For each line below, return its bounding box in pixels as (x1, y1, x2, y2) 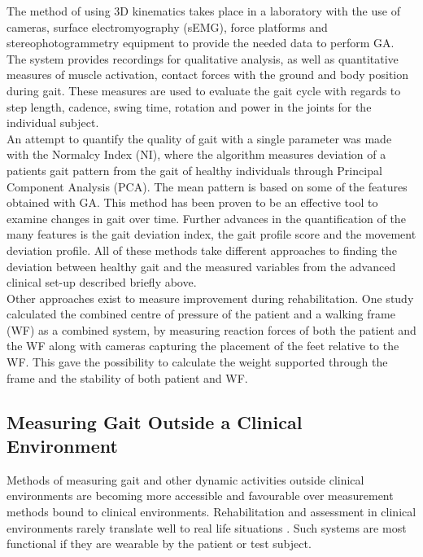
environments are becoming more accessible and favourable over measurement (7, 487, 394, 504)
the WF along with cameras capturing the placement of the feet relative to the (7, 337, 399, 354)
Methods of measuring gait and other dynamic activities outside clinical (7, 471, 364, 488)
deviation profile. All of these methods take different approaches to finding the (7, 241, 397, 258)
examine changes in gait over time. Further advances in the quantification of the (7, 209, 406, 226)
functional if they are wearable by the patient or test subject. (7, 535, 312, 552)
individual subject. (7, 114, 99, 131)
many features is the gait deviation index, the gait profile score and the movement (7, 226, 416, 243)
